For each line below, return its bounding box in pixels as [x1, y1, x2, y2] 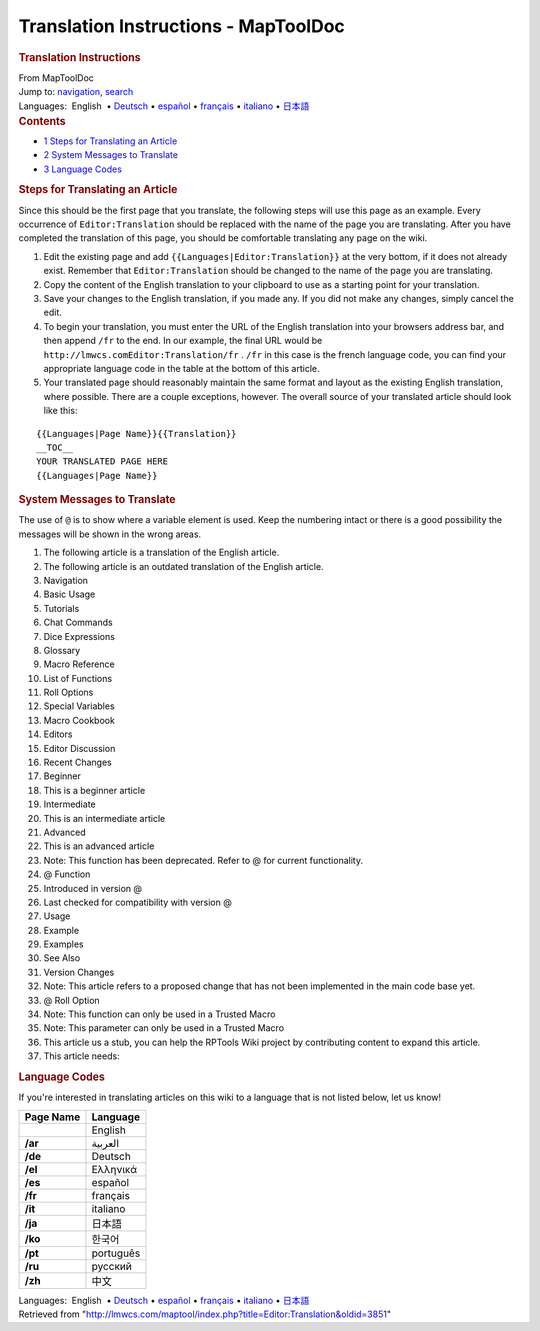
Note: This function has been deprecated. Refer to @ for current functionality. [43, 854, 364, 866]
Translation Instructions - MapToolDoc [18, 15, 345, 37]
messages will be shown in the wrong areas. [18, 528, 202, 540]
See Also [43, 952, 81, 964]
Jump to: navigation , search [18, 86, 134, 98]
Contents [18, 114, 66, 128]
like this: [43, 405, 78, 417]
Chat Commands [43, 616, 114, 629]
